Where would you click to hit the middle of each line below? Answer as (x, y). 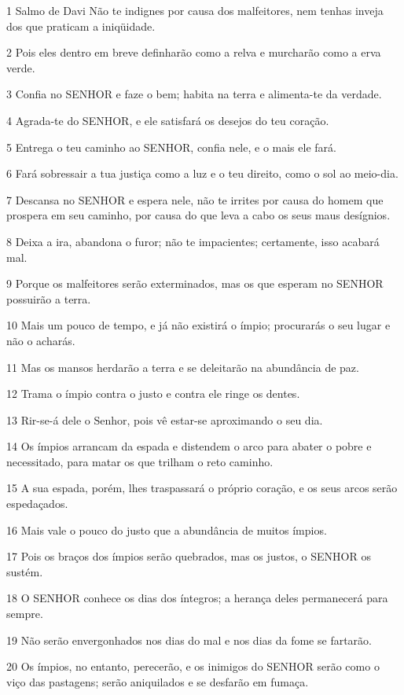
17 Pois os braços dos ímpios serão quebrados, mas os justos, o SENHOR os (189, 556)
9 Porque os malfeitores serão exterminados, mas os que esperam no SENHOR (195, 283)
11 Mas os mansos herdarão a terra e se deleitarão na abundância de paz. (183, 367)
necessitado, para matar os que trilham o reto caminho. (140, 461)
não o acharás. (41, 340)
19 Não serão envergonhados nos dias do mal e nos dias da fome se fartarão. (189, 640)
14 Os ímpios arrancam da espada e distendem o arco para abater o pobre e (189, 446)
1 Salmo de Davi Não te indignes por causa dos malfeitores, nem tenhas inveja (195, 10)
